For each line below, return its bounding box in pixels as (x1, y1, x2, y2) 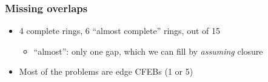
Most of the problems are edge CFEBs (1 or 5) (19, 65, 193, 78)
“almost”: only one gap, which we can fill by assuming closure (33, 44, 263, 57)
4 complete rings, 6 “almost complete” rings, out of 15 (19, 24, 221, 37)
